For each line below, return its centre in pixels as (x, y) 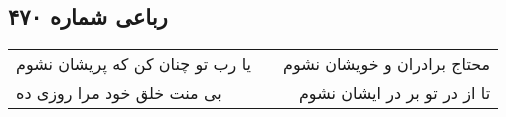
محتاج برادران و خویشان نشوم (387, 64)
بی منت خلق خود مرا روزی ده (119, 93)
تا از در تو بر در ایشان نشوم (394, 93)
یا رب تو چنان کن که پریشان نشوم (133, 64)
